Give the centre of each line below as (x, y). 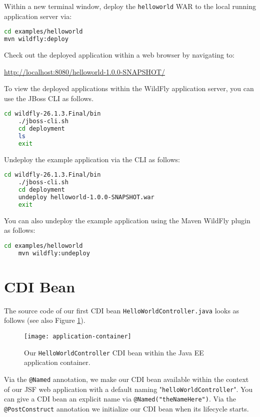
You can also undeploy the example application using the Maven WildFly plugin (127, 220)
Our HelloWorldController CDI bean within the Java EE (114, 352)
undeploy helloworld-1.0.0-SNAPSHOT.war (86, 197)
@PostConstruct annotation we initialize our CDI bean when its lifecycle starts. (126, 408)
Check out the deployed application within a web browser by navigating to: (119, 55)
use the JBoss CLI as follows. (49, 98)
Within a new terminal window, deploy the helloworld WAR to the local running (130, 6)
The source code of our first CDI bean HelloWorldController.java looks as (122, 310)
